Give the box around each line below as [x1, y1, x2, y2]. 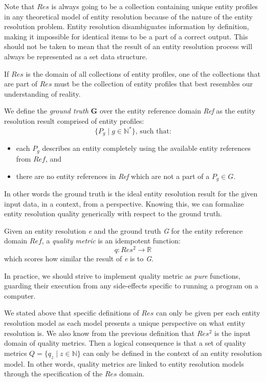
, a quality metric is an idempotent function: [41, 235, 181, 246]
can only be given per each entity [156, 307, 260, 318]
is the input [214, 327, 251, 338]
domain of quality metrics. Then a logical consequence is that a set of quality [4, 338, 246, 348]
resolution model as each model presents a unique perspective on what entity [4, 318, 246, 328]
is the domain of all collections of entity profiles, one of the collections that [26, 68, 260, 79]
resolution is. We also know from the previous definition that [4, 327, 195, 338]
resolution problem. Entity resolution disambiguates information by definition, [4, 21, 249, 32]
